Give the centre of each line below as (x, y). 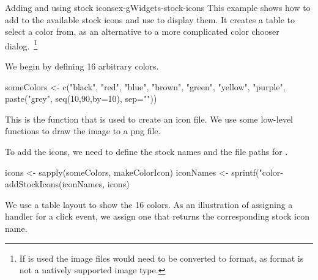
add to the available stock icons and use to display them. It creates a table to (150, 19)
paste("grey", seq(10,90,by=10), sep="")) (81, 99)
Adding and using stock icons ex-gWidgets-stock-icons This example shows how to (158, 7)
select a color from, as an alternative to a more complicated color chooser (142, 31)
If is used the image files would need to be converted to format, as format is (161, 258)
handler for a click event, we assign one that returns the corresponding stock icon (157, 216)
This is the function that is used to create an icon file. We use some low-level (149, 119)
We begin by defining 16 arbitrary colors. (82, 66)
